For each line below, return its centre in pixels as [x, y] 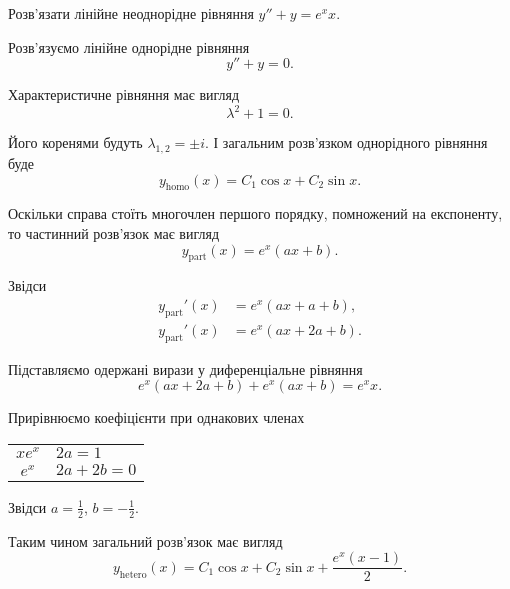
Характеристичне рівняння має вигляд [124, 94]
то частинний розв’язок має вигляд [114, 233]
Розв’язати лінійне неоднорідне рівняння [131, 13]
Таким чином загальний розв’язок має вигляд [145, 540]
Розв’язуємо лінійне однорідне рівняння [129, 46]
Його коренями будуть [75, 142]
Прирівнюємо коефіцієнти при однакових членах [156, 417]
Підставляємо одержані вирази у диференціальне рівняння [185, 368]
